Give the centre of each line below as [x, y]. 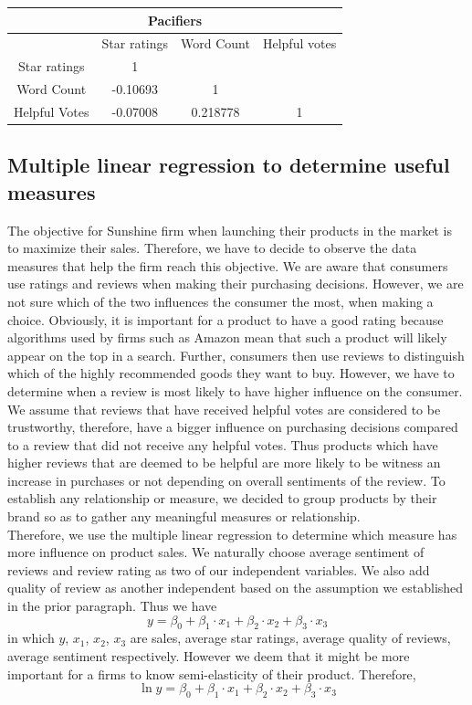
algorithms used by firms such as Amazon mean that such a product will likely [227, 337]
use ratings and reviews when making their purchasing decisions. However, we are [236, 284]
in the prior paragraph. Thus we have [112, 606]
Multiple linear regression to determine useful [229, 165]
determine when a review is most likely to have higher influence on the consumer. [235, 390]
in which [31, 638]
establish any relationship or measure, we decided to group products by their [222, 498]
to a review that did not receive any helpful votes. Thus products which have [223, 444]
